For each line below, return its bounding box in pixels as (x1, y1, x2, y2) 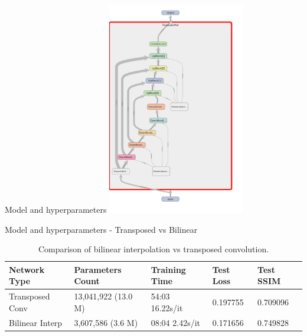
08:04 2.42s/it (151, 316, 200, 328)
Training (151, 263, 186, 275)
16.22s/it (151, 301, 183, 314)
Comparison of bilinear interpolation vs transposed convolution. (38, 243, 269, 255)
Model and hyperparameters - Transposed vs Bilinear (5, 223, 198, 235)
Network (9, 263, 45, 275)
